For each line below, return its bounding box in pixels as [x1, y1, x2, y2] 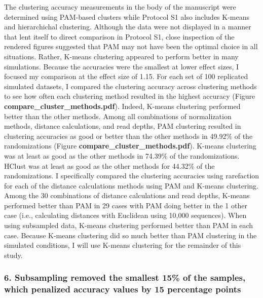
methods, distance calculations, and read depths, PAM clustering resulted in [4, 121, 241, 131]
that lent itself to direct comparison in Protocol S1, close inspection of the [4, 31, 235, 42]
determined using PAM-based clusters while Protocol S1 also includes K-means [4, 11, 250, 22]
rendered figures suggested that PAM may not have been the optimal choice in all [4, 41, 258, 52]
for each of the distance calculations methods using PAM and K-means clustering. [4, 180, 259, 191]
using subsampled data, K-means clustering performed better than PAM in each [4, 220, 253, 231]
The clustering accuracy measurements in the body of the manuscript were [4, 2, 236, 12]
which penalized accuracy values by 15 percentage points [4, 283, 241, 295]
